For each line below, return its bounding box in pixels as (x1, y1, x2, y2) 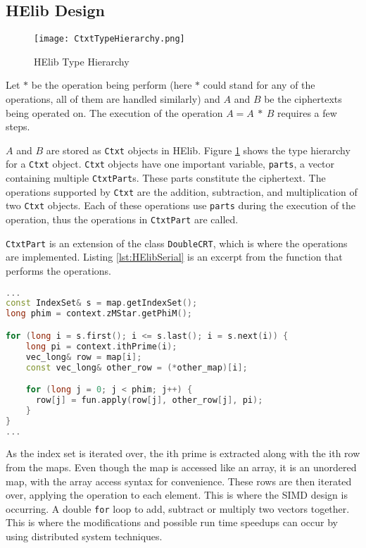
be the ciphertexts (264, 92, 342, 106)
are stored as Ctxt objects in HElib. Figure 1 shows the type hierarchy (46, 142, 351, 157)
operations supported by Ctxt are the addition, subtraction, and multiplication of (6, 184, 358, 199)
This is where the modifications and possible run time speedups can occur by (6, 515, 338, 530)
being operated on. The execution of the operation (6, 105, 223, 120)
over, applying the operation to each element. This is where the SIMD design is (6, 487, 348, 502)
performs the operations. (6, 263, 112, 278)
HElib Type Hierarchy (34, 54, 130, 68)
